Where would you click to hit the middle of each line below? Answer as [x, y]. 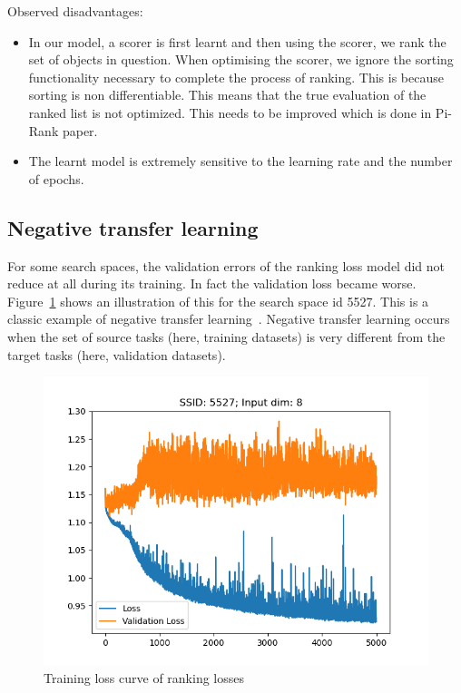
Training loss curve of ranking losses [144, 677]
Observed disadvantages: [75, 11]
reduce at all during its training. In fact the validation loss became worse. [212, 283]
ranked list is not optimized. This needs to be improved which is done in [230, 112]
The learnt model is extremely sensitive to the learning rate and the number [240, 161]
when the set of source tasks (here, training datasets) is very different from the [226, 336]
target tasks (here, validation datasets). [117, 354]
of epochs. [56, 178]
